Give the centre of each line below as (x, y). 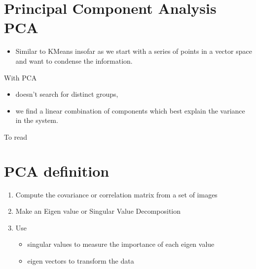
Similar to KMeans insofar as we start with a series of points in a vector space (134, 51)
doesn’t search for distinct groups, (67, 94)
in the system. (37, 120)
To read (16, 136)
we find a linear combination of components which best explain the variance (130, 110)
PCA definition (57, 171)
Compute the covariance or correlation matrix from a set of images (116, 194)
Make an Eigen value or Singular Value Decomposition (98, 211)
